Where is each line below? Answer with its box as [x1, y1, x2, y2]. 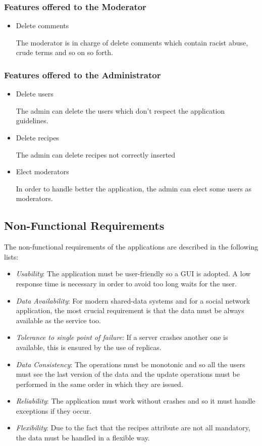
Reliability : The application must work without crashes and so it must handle [16, 395, 255, 406]
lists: [4, 251, 19, 262]
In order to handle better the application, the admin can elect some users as [16, 183, 252, 193]
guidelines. [16, 115, 48, 126]
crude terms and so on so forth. [16, 47, 113, 58]
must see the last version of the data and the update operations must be [16, 369, 240, 379]
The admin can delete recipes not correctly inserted [16, 149, 176, 160]
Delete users [16, 88, 54, 99]
